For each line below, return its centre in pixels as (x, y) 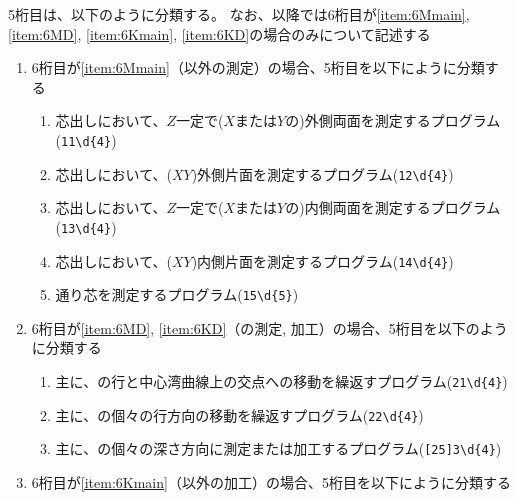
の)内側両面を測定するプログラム (393, 207)
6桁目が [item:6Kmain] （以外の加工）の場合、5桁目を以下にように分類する (271, 482)
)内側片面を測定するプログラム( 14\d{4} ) (322, 260)
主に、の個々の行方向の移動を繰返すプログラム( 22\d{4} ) (239, 414)
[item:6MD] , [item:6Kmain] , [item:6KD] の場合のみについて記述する (219, 33)
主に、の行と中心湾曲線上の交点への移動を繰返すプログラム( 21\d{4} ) (281, 381)
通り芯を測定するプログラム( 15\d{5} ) (177, 294)
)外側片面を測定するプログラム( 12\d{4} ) (322, 173)
